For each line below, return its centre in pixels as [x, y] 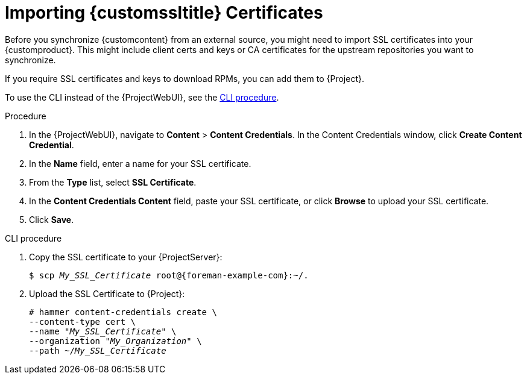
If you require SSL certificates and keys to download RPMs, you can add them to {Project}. [185, 78]
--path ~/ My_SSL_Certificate [98, 350]
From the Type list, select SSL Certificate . [113, 182]
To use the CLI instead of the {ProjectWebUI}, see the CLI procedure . [142, 97]
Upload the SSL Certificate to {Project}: [107, 293]
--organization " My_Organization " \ [115, 341]
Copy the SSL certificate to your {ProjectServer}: [126, 257]
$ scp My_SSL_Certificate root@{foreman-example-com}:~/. [169, 275]
